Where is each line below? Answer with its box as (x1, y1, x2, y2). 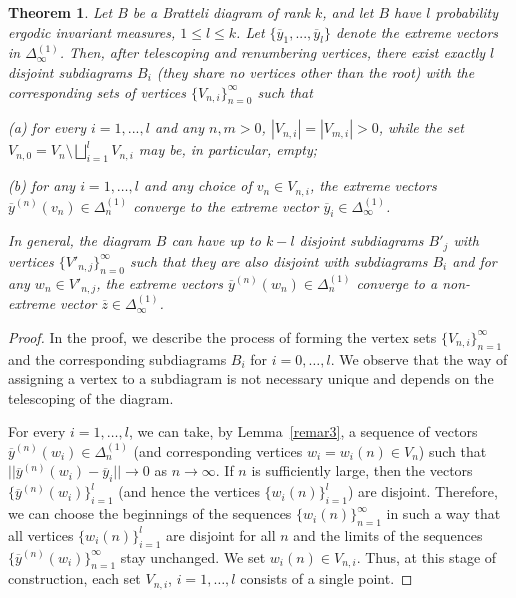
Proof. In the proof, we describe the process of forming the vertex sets (8, 326, 437, 347)
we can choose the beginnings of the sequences (8, 503, 292, 524)
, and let (322, 2, 374, 22)
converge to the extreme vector (133, 195, 319, 216)
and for (452, 250, 497, 271)
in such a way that (386, 503, 501, 524)
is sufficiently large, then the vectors (251, 460, 473, 481)
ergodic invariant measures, (8, 21, 176, 42)
